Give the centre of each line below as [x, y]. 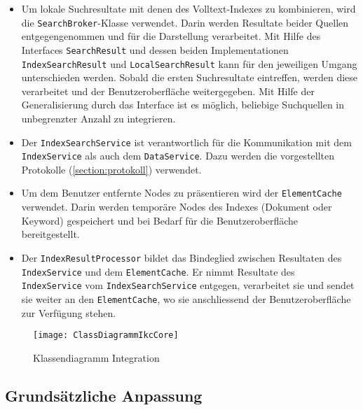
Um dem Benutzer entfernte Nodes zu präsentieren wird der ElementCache [181, 193]
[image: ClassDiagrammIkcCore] [106, 335]
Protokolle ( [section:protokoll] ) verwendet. [111, 169]
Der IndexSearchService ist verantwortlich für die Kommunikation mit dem [186, 142]
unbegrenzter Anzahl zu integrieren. [98, 118]
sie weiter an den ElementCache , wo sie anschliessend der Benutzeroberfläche [186, 298]
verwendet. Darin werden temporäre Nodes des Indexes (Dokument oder [177, 207]
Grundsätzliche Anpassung [104, 395]
